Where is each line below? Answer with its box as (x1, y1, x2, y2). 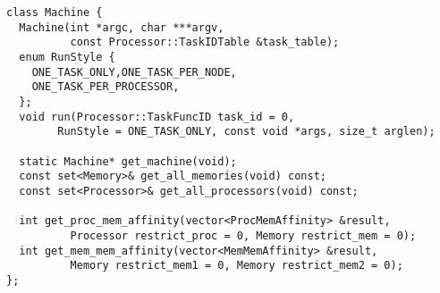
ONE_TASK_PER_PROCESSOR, (31, 80, 180, 94)
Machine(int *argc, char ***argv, (19, 21, 224, 34)
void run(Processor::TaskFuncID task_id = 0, (19, 110, 295, 123)
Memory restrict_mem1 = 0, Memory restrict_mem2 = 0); (70, 259, 403, 272)
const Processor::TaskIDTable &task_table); (70, 36, 340, 49)
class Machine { (6, 6, 103, 19)
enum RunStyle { (19, 50, 115, 63)
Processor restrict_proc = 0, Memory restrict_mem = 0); (70, 229, 417, 242)
